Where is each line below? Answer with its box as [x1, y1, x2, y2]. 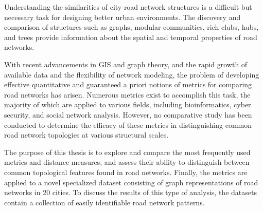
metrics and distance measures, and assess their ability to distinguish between [4, 157, 250, 167]
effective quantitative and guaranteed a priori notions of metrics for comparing [4, 79, 252, 90]
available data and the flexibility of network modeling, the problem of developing [4, 69, 259, 80]
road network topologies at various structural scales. [4, 129, 169, 140]
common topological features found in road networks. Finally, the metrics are [4, 166, 248, 177]
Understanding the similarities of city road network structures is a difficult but [4, 2, 252, 12]
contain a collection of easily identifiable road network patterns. [4, 197, 205, 207]
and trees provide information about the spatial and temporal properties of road [4, 31, 257, 42]
